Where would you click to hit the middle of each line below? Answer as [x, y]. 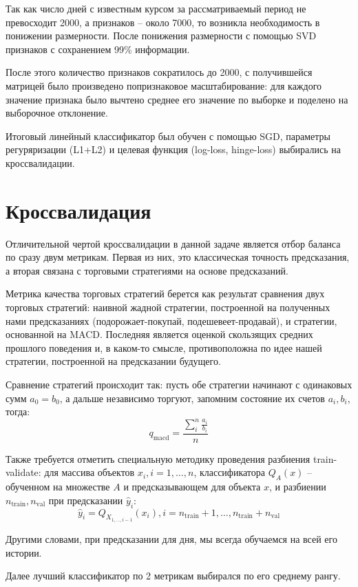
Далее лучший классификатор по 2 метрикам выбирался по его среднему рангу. [173, 576]
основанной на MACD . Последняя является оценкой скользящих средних [159, 334]
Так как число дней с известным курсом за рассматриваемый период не [156, 8]
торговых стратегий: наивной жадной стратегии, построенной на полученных [168, 307]
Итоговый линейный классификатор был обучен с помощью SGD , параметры [168, 136]
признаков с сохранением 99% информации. [98, 49]
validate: [23, 472]
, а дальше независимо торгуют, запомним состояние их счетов [192, 398]
